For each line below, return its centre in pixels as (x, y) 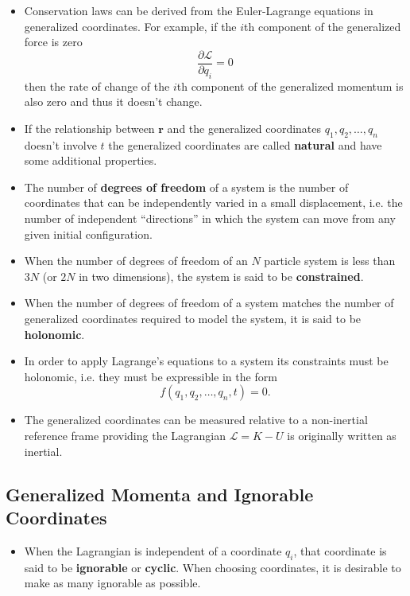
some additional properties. (91, 160)
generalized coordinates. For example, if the (130, 26)
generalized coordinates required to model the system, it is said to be (193, 318)
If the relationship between (89, 128)
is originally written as (342, 435)
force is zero (53, 42)
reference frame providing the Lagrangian (125, 435)
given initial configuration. (88, 234)
